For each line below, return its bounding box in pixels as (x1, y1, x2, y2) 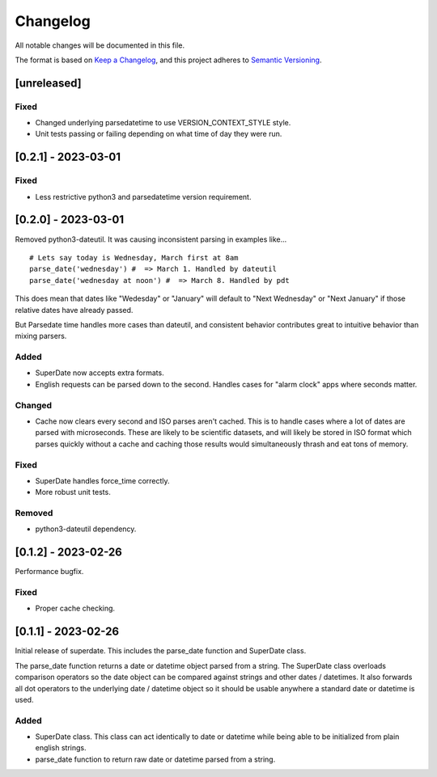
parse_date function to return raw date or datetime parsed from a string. (35, 754, 276, 764)
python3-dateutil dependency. (35, 524, 137, 534)
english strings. (35, 743, 87, 753)
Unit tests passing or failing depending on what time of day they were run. (35, 129, 282, 139)
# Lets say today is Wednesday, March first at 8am (29, 253, 239, 262)
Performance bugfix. (15, 567, 84, 576)
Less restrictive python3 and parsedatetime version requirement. (35, 192, 252, 201)
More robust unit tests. (35, 488, 111, 497)
